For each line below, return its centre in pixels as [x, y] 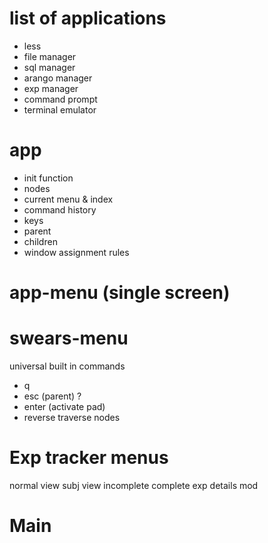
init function [48, 178]
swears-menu [69, 338]
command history [60, 209]
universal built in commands [67, 366]
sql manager [49, 67]
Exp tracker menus [89, 458]
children [40, 241]
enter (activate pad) [64, 406]
